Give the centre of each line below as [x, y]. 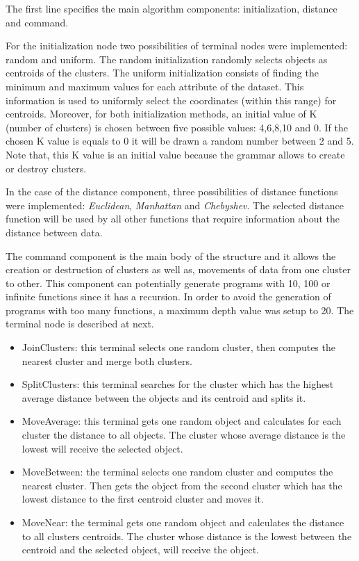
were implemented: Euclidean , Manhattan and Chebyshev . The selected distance [175, 205]
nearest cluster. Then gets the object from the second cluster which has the [182, 485]
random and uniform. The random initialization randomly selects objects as [167, 59]
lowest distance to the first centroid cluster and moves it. [143, 499]
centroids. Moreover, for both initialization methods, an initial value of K [161, 114]
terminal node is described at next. [80, 324]
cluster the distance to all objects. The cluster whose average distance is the [184, 435]
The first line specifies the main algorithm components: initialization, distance [172, 8]
